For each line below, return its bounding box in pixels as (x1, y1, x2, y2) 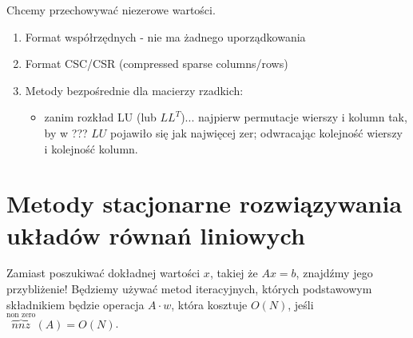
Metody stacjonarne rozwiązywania (6, 187, 403, 220)
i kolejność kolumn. (44, 140, 138, 157)
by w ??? (44, 124, 88, 141)
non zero (6, 310, 36, 319)
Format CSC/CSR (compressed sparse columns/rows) (25, 55, 288, 72)
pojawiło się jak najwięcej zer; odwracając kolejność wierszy (110, 124, 403, 141)
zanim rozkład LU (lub (44, 109, 157, 125)
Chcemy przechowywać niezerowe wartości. (6, 2, 216, 18)
